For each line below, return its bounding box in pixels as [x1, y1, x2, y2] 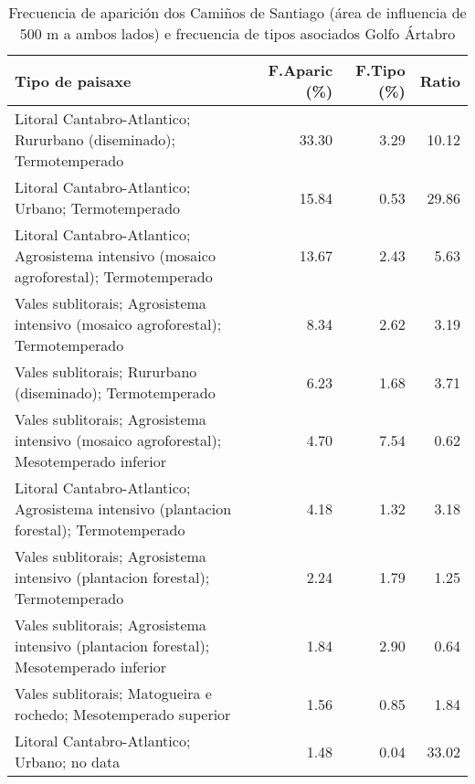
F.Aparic [268, 59, 333, 80]
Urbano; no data [15, 751, 121, 772]
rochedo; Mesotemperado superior [15, 704, 231, 725]
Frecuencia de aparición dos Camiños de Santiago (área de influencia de [8, 2, 467, 23]
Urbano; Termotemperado [15, 197, 181, 218]
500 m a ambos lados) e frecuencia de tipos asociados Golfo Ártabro [19, 23, 456, 44]
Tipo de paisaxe [15, 69, 132, 91]
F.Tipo [355, 59, 406, 80]
